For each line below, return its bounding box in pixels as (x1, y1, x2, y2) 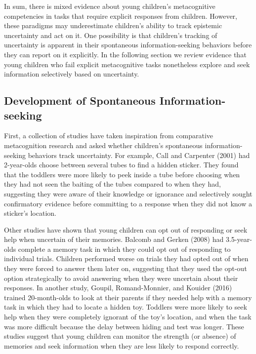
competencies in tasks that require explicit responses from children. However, (4, 10, 237, 21)
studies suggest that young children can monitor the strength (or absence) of (4, 331, 236, 341)
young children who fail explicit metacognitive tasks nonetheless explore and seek (4, 59, 250, 69)
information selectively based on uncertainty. (4, 69, 139, 79)
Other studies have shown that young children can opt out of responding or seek (4, 224, 248, 235)
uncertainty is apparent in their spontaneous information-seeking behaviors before (4, 39, 252, 50)
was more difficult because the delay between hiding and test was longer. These (4, 321, 244, 331)
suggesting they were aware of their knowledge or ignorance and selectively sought (4, 188, 253, 198)
